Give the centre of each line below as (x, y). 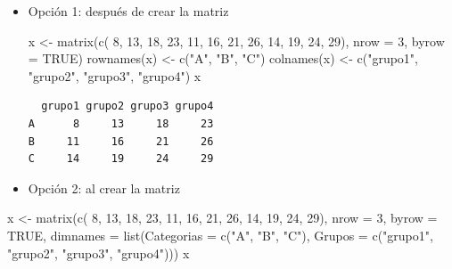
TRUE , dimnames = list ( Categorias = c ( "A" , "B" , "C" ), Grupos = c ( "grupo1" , (220, 235)
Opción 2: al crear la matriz (104, 187)
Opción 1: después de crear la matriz (128, 11)
